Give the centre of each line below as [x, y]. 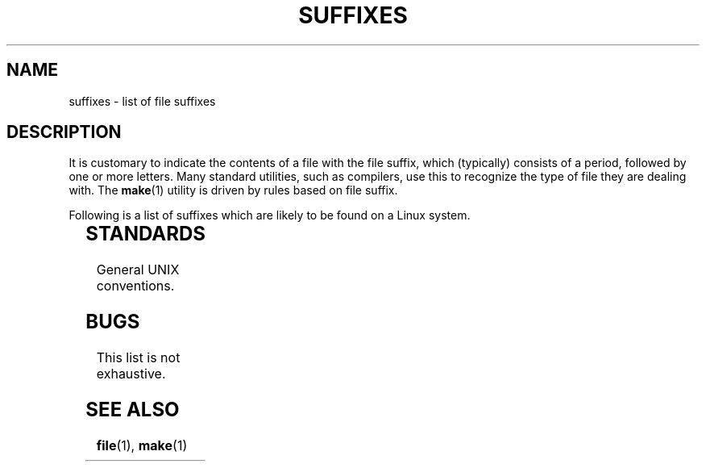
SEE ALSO [133, 410]
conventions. [135, 286]
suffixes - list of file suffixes [142, 101]
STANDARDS [146, 234]
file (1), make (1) [142, 445]
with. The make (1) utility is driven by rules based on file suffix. [233, 190]
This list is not [138, 358]
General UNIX [138, 270]
